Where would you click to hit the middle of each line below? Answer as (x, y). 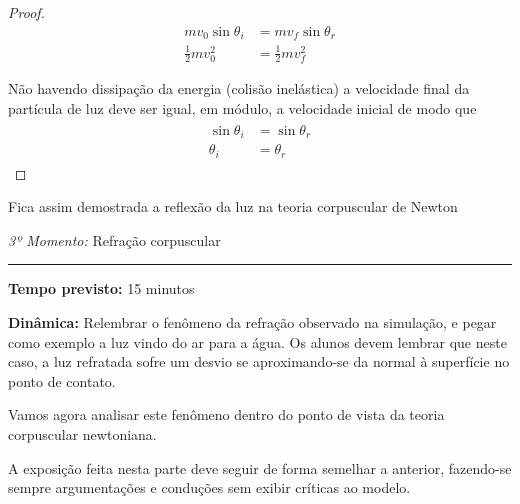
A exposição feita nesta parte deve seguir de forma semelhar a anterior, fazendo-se (260, 467)
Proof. (26, 12)
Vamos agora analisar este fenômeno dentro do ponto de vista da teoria (226, 414)
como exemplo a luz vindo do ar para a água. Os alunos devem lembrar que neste (257, 341)
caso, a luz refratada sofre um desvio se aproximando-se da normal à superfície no (259, 361)
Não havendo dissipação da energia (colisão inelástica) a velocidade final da (239, 88)
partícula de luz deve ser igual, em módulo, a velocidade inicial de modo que (242, 108)
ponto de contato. (62, 380)
